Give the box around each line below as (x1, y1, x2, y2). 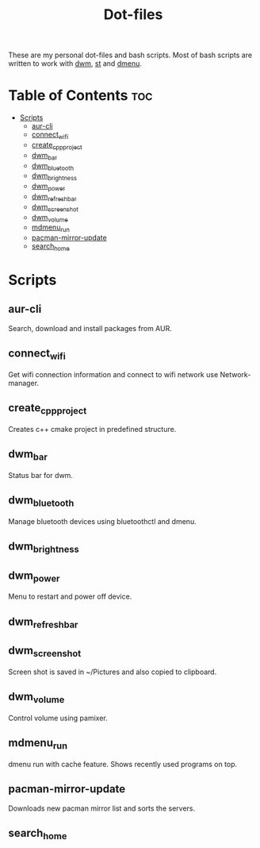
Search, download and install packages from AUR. (8, 323, 172, 333)
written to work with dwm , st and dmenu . (8, 59, 143, 68)
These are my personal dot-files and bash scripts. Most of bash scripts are (8, 50, 252, 60)
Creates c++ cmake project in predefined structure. (8, 424, 177, 434)
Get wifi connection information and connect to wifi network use (8, 369, 219, 379)
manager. (8, 378, 40, 387)
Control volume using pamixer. (8, 713, 109, 723)
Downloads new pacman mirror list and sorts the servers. (8, 804, 196, 813)
